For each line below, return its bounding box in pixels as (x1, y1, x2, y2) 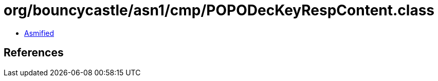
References (4, 46, 64, 59)
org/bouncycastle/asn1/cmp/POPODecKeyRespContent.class (4, 2, 435, 19)
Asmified (24, 28, 54, 37)
